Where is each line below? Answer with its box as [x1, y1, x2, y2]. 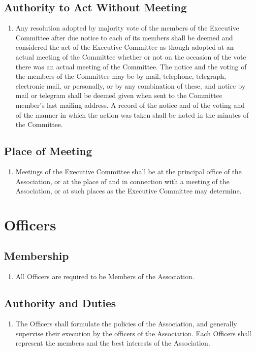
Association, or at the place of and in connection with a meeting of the [15, 176, 229, 186]
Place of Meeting [4, 143, 92, 159]
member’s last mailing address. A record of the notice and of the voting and [15, 99, 245, 110]
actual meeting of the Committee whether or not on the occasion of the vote [15, 51, 246, 62]
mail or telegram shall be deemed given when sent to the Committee [15, 90, 223, 100]
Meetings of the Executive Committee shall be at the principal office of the [15, 166, 242, 176]
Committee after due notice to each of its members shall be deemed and [15, 32, 233, 42]
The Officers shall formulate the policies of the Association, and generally [15, 319, 237, 329]
